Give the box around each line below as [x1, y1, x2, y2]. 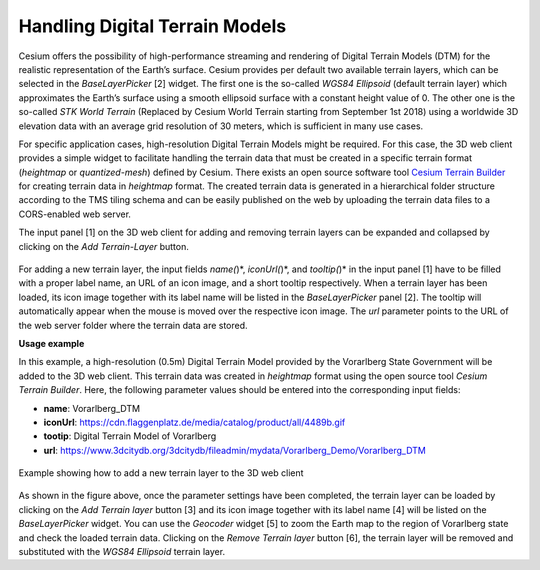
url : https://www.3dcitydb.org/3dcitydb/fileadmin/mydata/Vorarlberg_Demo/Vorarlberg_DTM [43, 444, 427, 456]
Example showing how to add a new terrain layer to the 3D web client [18, 467, 304, 479]
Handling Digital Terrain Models [18, 15, 287, 37]
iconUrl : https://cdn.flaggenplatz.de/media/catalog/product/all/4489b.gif [43, 416, 346, 428]
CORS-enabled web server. [18, 208, 132, 220]
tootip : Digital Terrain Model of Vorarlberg [43, 430, 217, 442]
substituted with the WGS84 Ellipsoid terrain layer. [18, 546, 225, 558]
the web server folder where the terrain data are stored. [18, 319, 249, 331]
